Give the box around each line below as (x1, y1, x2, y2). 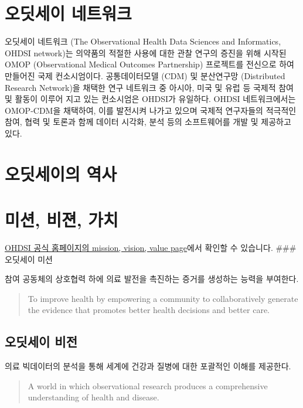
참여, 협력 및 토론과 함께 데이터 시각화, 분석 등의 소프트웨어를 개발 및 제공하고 (5, 115, 291, 128)
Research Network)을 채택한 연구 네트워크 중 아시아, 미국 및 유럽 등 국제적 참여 (5, 81, 294, 93)
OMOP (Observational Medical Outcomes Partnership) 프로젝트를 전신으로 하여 (5, 58, 294, 70)
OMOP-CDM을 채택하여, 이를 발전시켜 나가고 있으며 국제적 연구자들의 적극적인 (5, 104, 297, 116)
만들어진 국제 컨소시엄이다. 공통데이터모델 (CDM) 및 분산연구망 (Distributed (5, 69, 285, 81)
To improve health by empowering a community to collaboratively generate (28, 292, 298, 304)
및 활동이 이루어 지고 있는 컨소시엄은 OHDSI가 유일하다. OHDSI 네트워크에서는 (5, 93, 296, 105)
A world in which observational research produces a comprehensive (28, 379, 268, 392)
